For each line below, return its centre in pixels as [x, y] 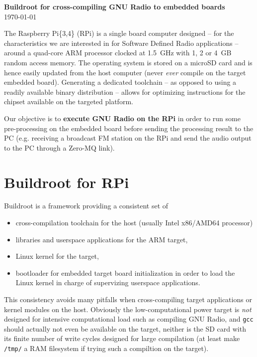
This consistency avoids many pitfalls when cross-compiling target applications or [128, 299]
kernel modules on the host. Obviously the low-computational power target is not [128, 309]
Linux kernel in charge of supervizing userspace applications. [108, 282]
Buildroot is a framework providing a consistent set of [86, 206]
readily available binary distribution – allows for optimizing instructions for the [125, 91]
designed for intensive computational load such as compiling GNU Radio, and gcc [129, 319]
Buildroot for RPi [67, 182]
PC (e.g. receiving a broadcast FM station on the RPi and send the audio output [128, 138]
